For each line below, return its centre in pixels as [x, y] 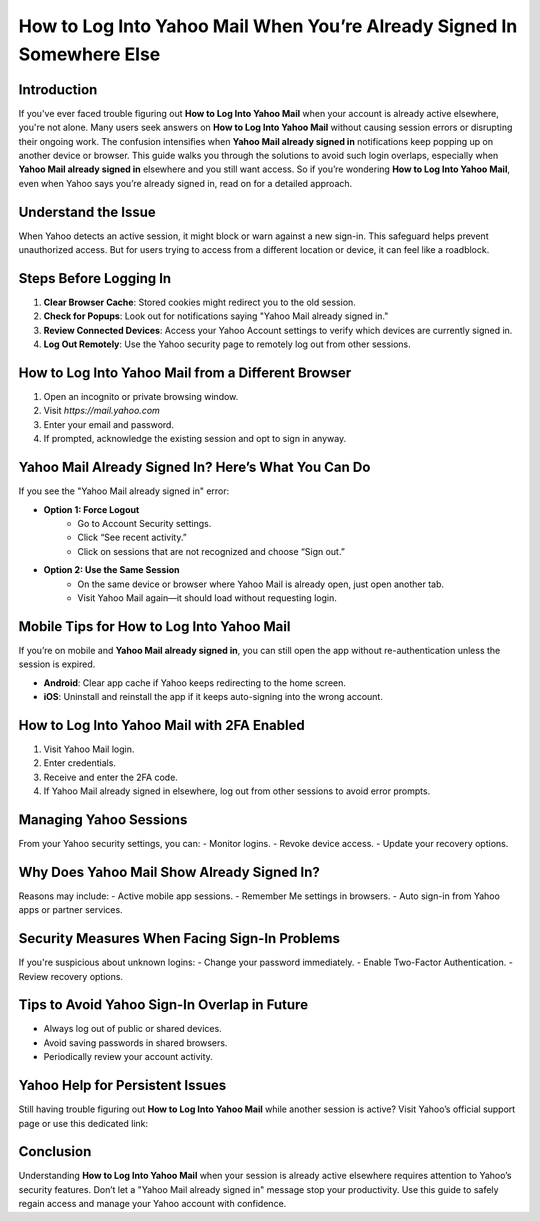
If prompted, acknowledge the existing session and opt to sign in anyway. [195, 439]
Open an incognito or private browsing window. [141, 397]
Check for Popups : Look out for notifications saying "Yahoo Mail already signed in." [216, 316]
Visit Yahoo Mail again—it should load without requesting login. [207, 597]
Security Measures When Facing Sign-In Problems [179, 938]
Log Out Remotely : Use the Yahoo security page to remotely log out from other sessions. [227, 344]
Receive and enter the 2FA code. [111, 777]
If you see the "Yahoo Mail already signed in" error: [124, 491]
